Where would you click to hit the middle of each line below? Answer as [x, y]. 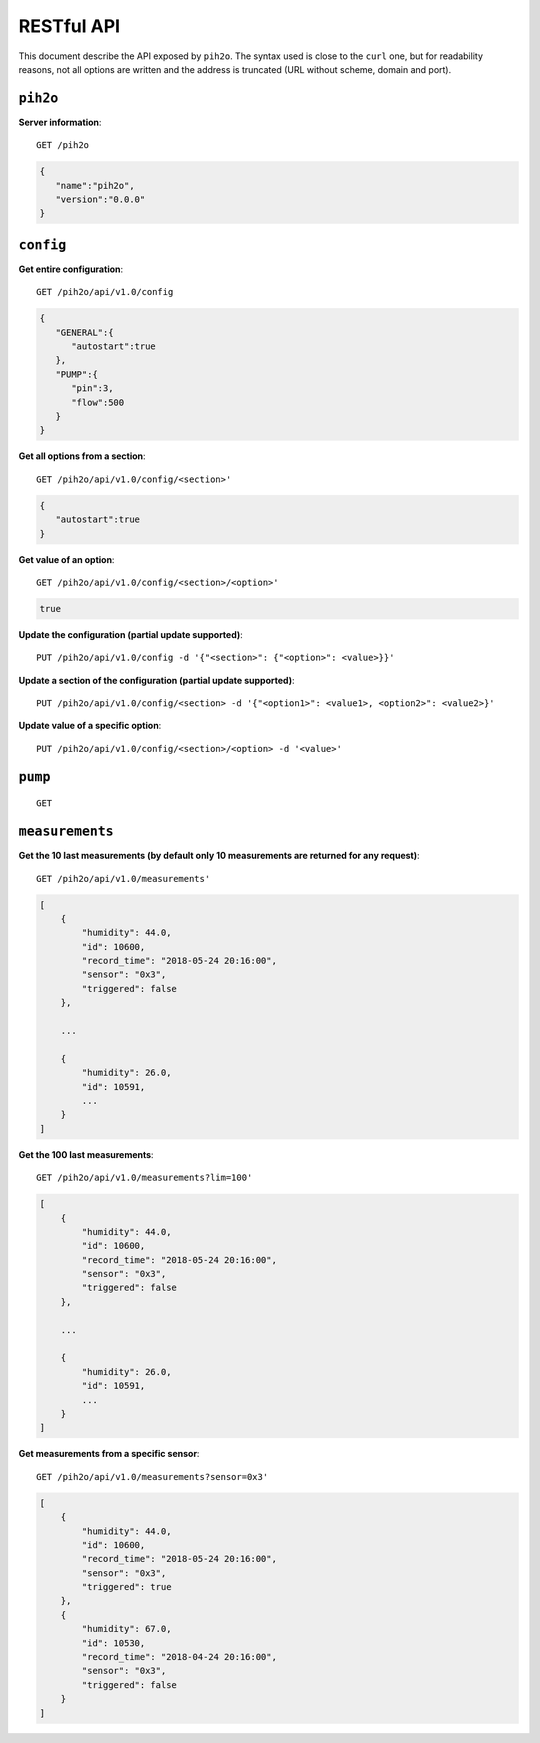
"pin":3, [92, 388]
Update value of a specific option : [90, 726]
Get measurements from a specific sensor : [109, 1454]
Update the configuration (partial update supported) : [131, 634]
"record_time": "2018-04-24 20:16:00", [179, 1657]
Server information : [60, 122]
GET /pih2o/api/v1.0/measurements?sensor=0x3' [152, 1476]
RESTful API [69, 26]
